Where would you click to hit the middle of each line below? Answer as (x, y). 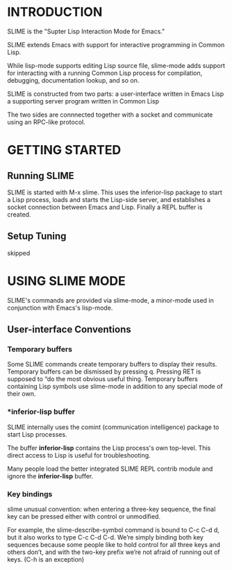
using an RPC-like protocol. (46, 121)
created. (19, 214)
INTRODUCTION (55, 12)
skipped (19, 253)
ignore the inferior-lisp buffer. (50, 476)
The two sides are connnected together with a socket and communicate (110, 115)
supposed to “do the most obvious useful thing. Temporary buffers (102, 379)
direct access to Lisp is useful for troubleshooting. (79, 455)
